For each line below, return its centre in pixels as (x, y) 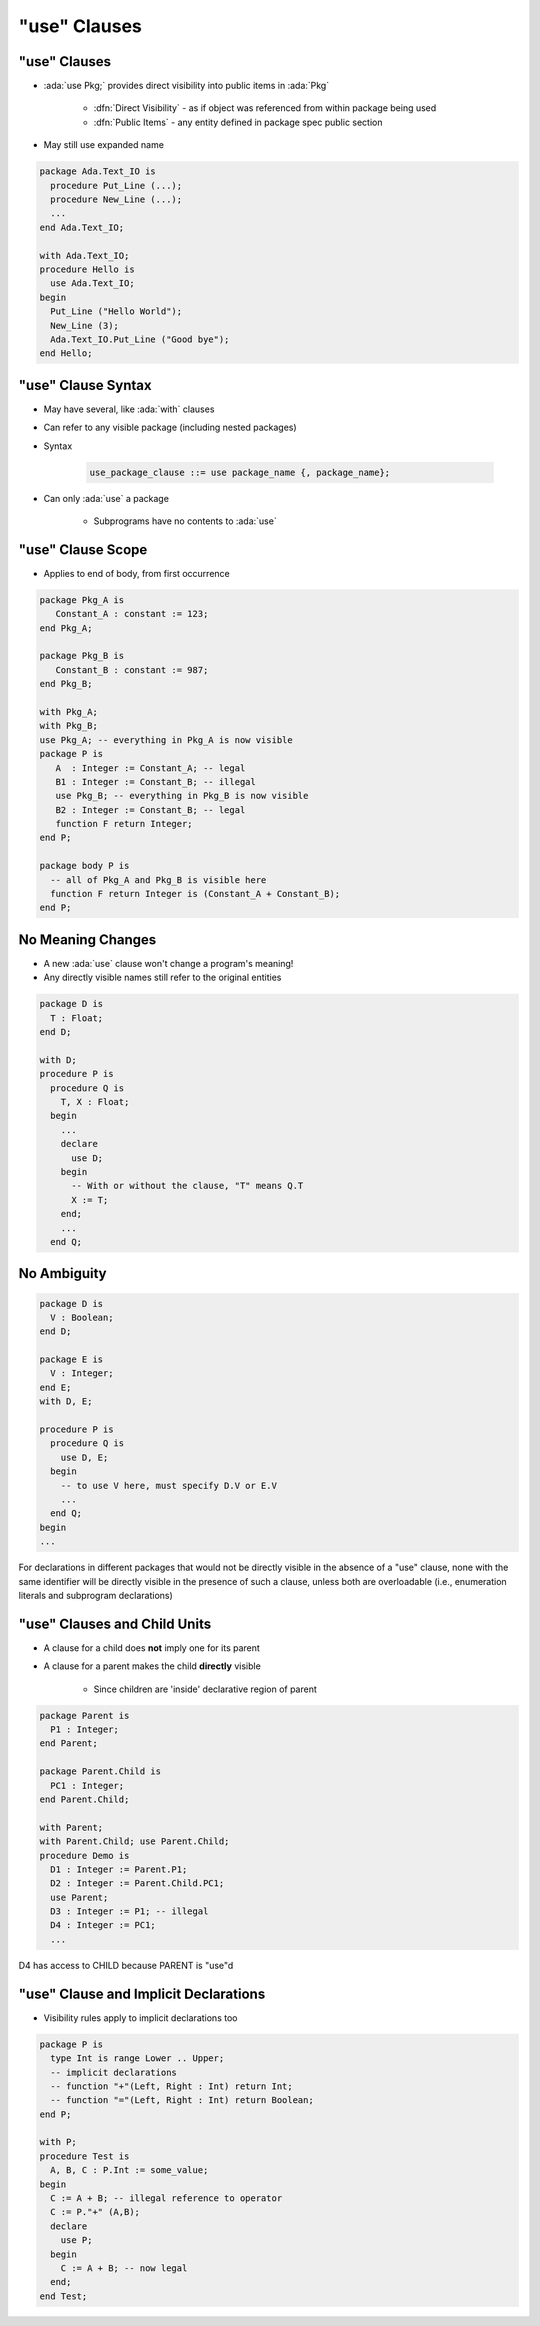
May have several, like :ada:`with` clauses (129, 409)
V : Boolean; (82, 1317)
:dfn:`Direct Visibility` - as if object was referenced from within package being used (265, 108)
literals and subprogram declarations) (96, 1595)
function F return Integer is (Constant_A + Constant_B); (195, 894)
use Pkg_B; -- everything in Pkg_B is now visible (182, 796)
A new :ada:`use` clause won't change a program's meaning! (168, 963)
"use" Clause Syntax (85, 385)
